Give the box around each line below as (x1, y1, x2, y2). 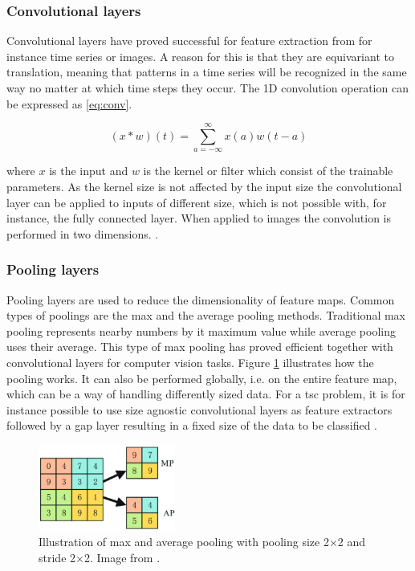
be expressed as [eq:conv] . (6, 95, 132, 112)
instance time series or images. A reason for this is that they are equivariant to (6, 47, 394, 64)
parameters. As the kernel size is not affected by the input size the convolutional (6, 177, 402, 194)
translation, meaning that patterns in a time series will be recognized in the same (6, 63, 407, 80)
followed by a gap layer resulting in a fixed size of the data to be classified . (6, 417, 378, 434)
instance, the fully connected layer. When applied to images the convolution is (6, 210, 391, 226)
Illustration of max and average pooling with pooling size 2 (39, 533, 329, 550)
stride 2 (39, 549, 76, 565)
